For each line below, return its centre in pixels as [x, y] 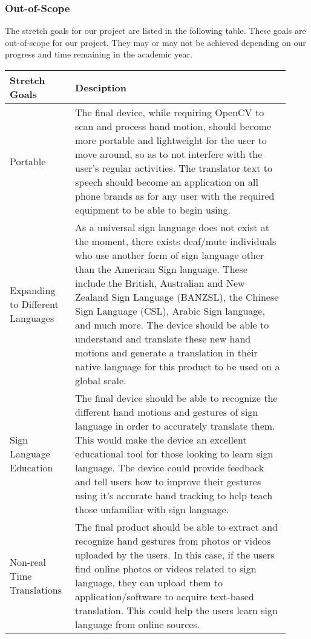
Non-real [28, 562]
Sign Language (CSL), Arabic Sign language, [170, 311]
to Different [34, 304]
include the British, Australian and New [160, 283]
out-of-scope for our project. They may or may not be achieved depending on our [155, 42]
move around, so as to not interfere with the [169, 154]
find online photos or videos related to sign [166, 569]
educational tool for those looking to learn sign [174, 454]
